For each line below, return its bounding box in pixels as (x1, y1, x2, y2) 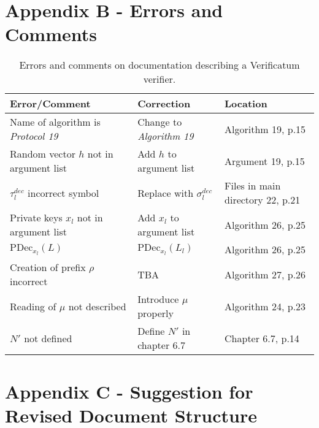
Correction (137, 96, 191, 111)
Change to (137, 115, 182, 129)
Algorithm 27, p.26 (225, 267, 306, 281)
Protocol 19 (10, 129, 58, 143)
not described (68, 299, 126, 313)
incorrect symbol (28, 185, 99, 200)
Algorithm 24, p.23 (225, 299, 306, 313)
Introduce (137, 292, 179, 307)
